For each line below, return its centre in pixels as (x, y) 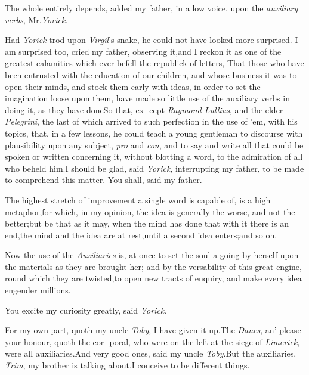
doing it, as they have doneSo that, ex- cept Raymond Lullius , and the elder (144, 109)
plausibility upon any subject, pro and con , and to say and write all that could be (154, 145)
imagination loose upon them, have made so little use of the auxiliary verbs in (147, 98)
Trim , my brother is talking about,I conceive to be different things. (127, 365)
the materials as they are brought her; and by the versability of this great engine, (153, 266)
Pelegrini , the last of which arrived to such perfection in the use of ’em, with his (151, 121)
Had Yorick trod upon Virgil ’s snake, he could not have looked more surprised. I (152, 40)
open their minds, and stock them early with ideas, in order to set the (133, 86)
